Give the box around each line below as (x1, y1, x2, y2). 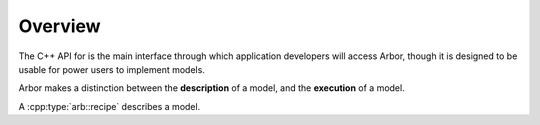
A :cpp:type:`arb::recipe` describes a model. (18, 100, 201, 112)
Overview (18, 15, 101, 37)
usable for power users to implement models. (18, 63, 205, 75)
